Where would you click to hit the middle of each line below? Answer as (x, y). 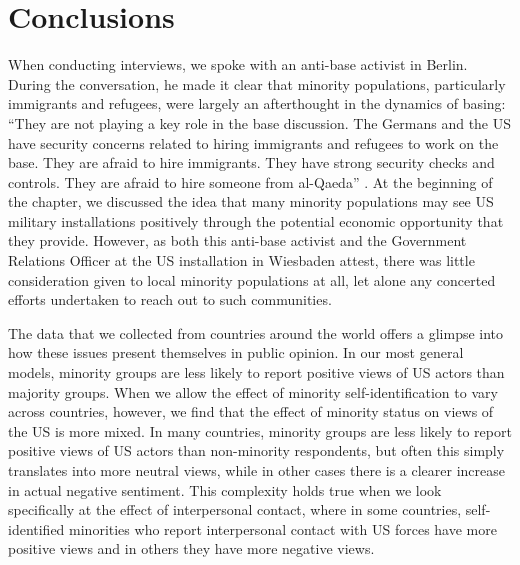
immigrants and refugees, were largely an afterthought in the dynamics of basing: (257, 103)
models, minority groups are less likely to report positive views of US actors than (256, 372)
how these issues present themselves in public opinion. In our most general (236, 352)
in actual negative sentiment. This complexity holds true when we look (225, 489)
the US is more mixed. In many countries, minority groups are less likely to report (260, 430)
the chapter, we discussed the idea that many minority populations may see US (251, 201)
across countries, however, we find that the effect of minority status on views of (251, 411)
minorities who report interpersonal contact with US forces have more (283, 528)
